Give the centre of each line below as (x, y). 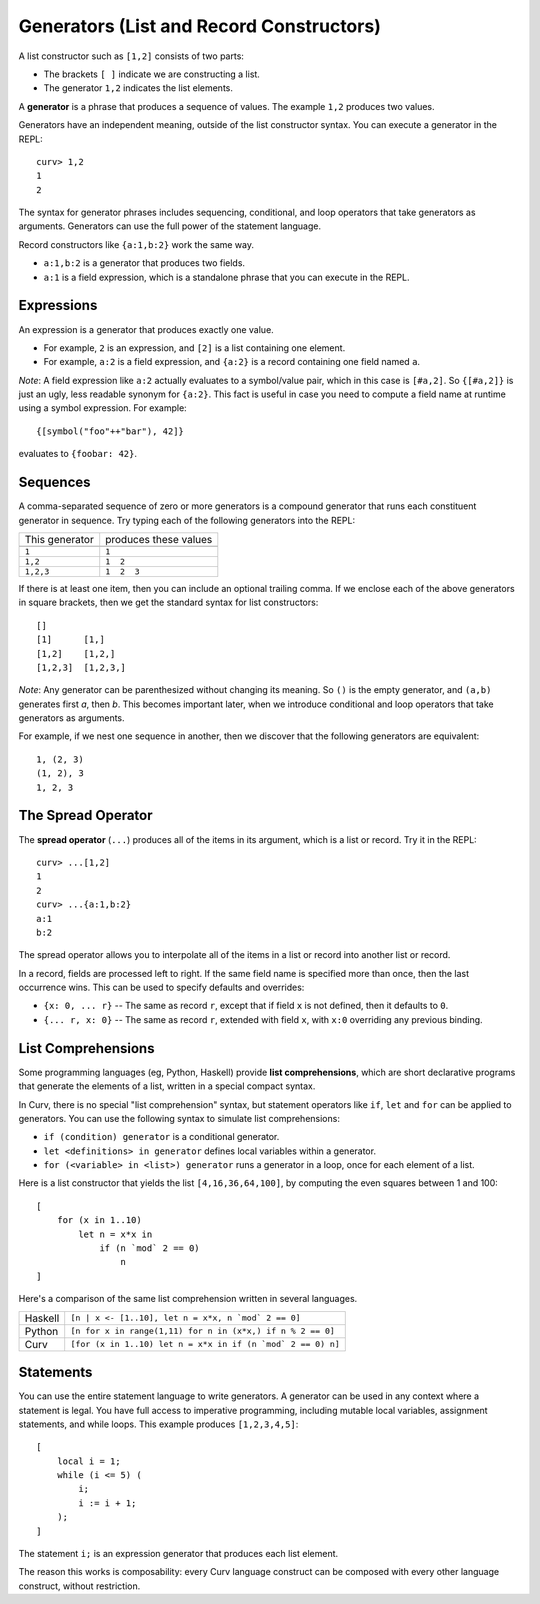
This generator (59, 539)
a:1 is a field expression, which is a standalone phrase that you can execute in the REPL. (226, 277)
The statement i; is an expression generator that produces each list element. (178, 1554)
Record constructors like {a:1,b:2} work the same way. (136, 244)
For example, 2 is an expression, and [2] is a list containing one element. (194, 347)
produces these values (159, 539)
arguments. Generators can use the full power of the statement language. (170, 226)
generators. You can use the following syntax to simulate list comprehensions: (179, 1118)
